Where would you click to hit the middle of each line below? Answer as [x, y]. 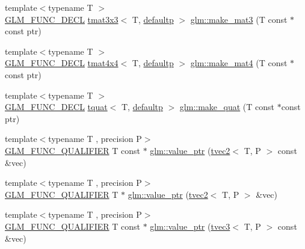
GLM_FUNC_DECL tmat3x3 [62, 19]
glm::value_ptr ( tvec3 [190, 226]
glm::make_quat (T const [227, 107]
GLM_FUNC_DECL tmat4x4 [62, 63]
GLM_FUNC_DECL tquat [56, 107]
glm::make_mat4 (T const [239, 63]
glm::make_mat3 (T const [239, 19]
